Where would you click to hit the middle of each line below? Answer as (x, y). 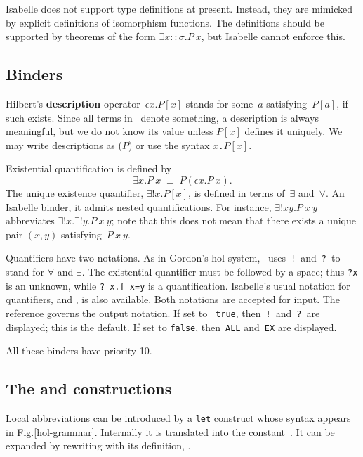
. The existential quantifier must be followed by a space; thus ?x (220, 272)
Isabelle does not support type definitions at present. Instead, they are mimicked (179, 8)
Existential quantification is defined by (89, 168)
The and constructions (89, 388)
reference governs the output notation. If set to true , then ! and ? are (163, 313)
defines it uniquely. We (293, 131)
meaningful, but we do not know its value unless (110, 131)
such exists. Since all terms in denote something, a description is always (162, 117)
